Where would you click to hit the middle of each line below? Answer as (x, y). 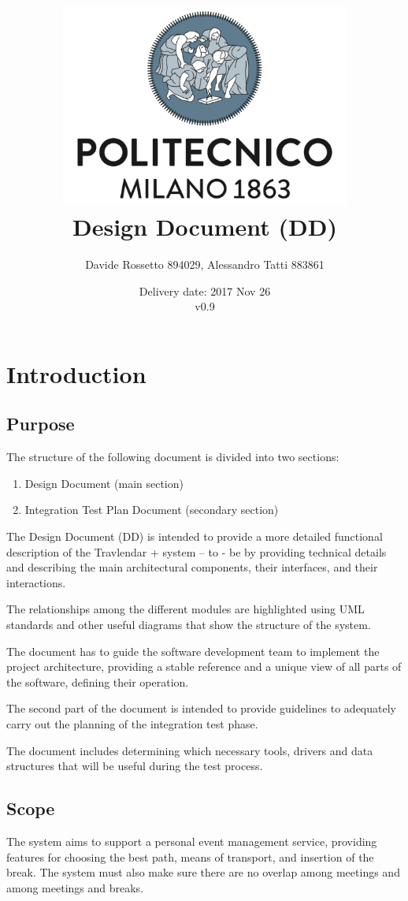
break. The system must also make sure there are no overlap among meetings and (203, 872)
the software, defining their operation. (98, 681)
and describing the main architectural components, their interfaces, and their (192, 567)
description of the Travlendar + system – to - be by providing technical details (197, 551)
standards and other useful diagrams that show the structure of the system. (189, 624)
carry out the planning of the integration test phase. (132, 723)
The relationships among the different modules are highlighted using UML (185, 609)
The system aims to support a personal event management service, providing (192, 841)
